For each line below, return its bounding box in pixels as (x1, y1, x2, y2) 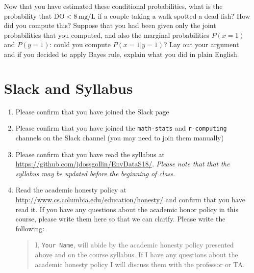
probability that (4, 10, 52, 21)
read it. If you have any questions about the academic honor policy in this (15, 204, 238, 214)
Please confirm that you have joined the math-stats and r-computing (15, 123, 227, 133)
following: (15, 223, 45, 233)
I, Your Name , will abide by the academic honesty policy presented (35, 240, 234, 250)
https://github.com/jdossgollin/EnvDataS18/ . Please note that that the (15, 159, 230, 169)
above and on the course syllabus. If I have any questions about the (35, 249, 238, 259)
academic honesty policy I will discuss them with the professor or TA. (35, 259, 245, 269)
